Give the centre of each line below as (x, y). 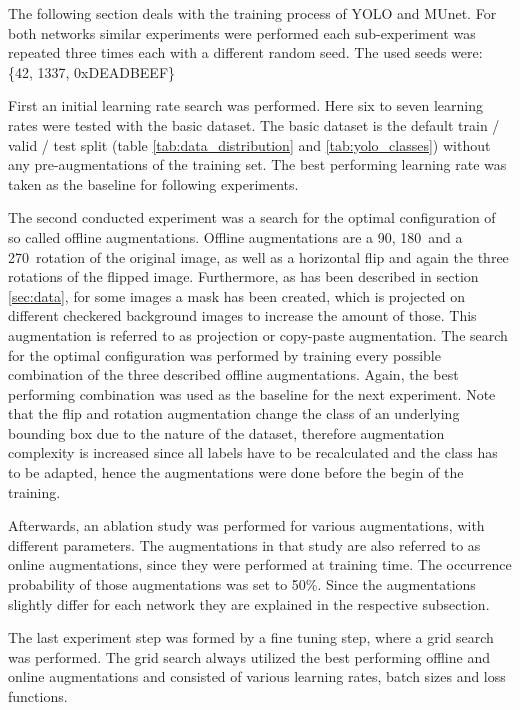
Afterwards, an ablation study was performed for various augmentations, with (246, 525)
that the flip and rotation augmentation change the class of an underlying (234, 413)
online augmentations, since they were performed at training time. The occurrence (260, 564)
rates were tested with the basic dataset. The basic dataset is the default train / (254, 124)
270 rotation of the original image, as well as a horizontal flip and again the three (258, 256)
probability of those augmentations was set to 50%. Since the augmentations (242, 584)
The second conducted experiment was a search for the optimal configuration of (252, 217)
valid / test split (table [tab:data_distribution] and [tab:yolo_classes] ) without (249, 144)
